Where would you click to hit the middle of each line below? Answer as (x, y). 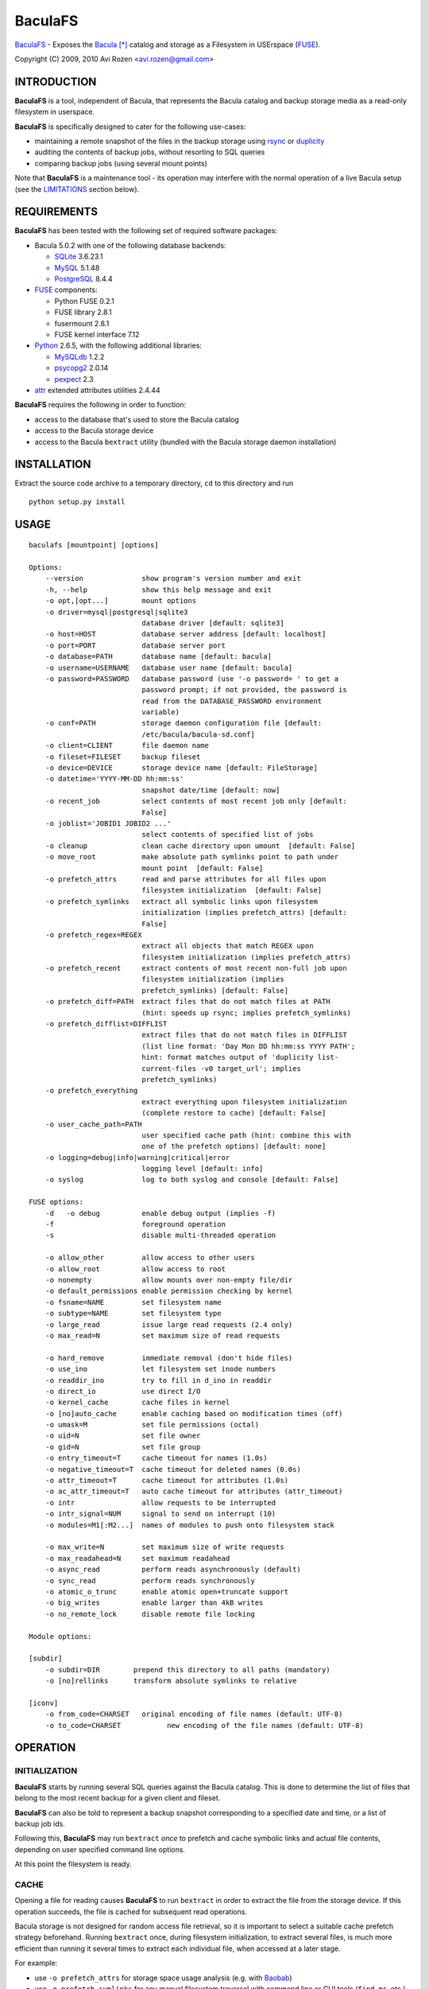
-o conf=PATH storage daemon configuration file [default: (184, 723)
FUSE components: (66, 290)
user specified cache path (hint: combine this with (247, 1135)
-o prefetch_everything (91, 1091)
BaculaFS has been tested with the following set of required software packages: (146, 231)
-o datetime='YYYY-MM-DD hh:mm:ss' (114, 779)
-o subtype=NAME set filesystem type (133, 1314)
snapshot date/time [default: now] (211, 790)
